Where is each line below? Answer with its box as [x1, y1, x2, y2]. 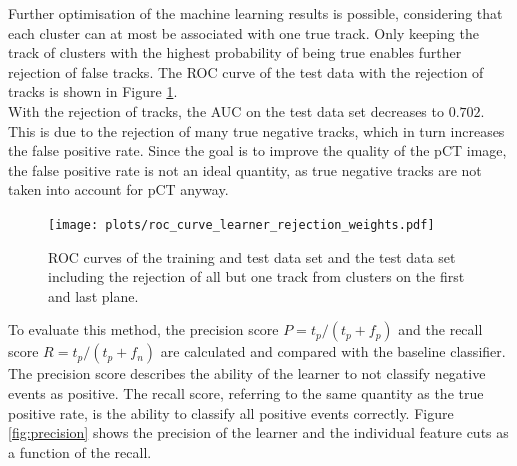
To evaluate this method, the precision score [8, 319, 279, 340]
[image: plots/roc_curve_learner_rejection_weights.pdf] [48, 217, 435, 232]
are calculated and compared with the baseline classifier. [160, 341, 506, 362]
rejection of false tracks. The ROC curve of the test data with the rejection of [8, 61, 484, 82]
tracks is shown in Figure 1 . [8, 81, 178, 102]
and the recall [398, 319, 483, 340]
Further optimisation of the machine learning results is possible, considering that [8, 3, 503, 23]
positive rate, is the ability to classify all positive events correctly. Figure [8, 402, 454, 423]
